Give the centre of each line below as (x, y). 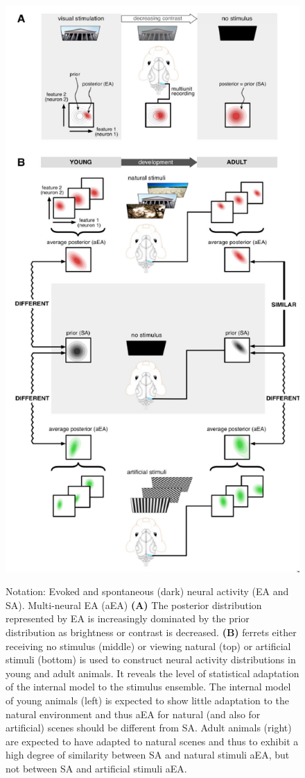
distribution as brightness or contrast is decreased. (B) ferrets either (151, 632)
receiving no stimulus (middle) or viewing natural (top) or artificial (148, 646)
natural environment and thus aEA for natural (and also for (133, 714)
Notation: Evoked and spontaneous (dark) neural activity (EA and (147, 591)
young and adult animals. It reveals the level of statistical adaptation (152, 673)
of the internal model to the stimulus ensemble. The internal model (148, 687)
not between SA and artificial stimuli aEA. (96, 768)
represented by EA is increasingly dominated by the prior (128, 618)
